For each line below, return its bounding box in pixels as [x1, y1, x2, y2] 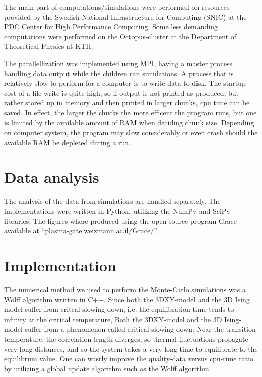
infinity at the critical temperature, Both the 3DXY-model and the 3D [4, 313, 222, 324]
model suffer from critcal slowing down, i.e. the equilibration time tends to [4, 304, 234, 315]
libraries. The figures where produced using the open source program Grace [4, 215, 237, 226]
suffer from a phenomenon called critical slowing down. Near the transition [25, 324, 256, 334]
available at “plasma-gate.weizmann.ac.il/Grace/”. [4, 225, 158, 236]
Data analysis [4, 166, 99, 187]
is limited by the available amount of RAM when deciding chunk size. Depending [4, 117, 254, 128]
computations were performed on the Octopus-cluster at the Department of [4, 31, 237, 41]
